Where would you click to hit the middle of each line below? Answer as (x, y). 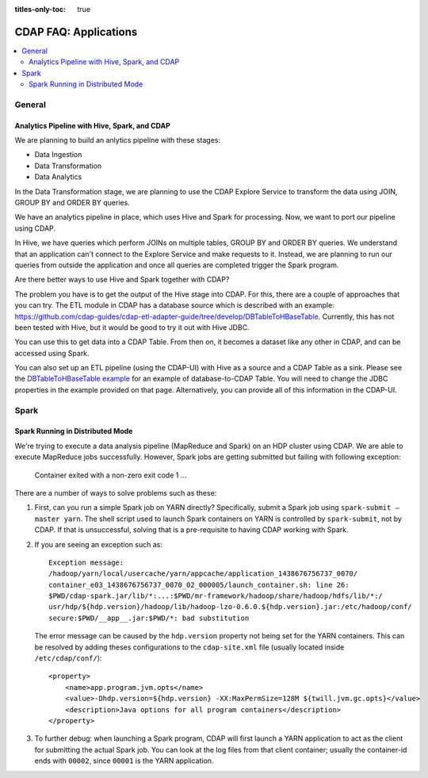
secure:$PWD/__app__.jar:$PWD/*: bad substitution (149, 618)
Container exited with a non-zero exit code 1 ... (111, 475)
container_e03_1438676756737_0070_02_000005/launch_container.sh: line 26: (199, 584)
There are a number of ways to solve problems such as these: (116, 492)
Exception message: (86, 562)
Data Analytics (58, 177)
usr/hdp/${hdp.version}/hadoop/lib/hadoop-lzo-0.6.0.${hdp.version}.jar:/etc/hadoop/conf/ (230, 607)
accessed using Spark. (52, 353)
